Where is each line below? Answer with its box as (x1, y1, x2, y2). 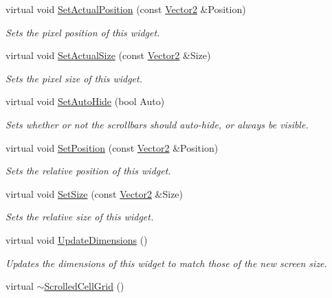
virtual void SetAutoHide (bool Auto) (5, 94, 165, 108)
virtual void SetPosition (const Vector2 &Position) (5, 140, 219, 154)
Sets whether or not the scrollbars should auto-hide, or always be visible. (5, 117, 309, 131)
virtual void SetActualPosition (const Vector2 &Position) (5, 2, 246, 16)
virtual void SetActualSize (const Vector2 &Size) (5, 48, 211, 62)
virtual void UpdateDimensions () (5, 232, 148, 247)
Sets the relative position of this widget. (5, 163, 171, 178)
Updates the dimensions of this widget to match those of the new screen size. (5, 255, 327, 270)
